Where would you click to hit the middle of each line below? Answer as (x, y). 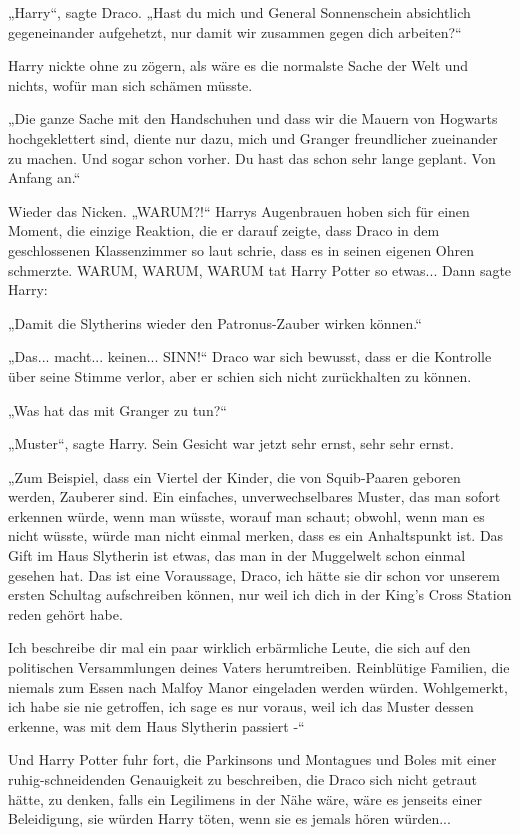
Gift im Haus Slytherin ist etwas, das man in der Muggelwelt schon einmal (237, 555)
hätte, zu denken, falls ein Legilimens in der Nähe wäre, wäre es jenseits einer (245, 798)
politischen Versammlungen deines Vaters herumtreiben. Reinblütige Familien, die (259, 667)
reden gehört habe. (65, 613)
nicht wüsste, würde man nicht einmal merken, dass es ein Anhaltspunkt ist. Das (256, 535)
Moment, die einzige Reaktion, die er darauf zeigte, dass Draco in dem (224, 230)
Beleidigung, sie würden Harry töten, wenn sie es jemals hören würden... (229, 818)
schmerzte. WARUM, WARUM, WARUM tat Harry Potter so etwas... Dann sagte (260, 269)
